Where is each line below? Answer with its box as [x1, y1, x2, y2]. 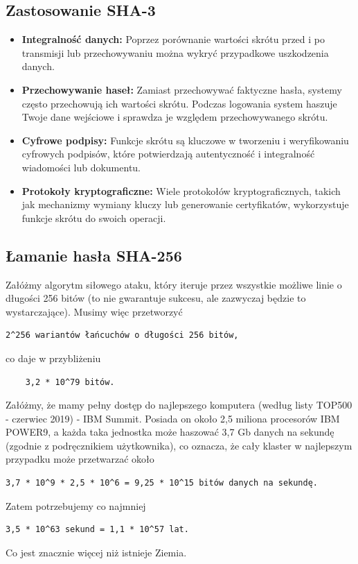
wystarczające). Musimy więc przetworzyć [6, 304, 183, 318]
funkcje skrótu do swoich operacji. [21, 210, 166, 225]
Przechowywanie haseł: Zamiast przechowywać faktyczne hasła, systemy [21, 82, 342, 96]
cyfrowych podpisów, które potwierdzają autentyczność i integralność [21, 146, 315, 161]
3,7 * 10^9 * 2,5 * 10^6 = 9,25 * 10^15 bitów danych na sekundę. [6, 478, 319, 488]
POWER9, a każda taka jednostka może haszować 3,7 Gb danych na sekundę [6, 425, 334, 439]
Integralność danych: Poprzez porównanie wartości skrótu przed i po [21, 32, 325, 46]
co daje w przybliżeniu [6, 350, 101, 365]
